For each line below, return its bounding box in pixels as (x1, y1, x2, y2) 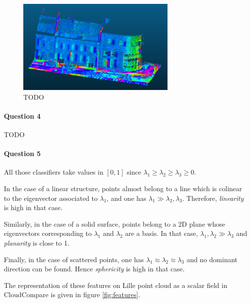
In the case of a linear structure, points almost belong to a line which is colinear (4, 183, 242, 194)
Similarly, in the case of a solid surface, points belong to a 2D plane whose (4, 218, 225, 229)
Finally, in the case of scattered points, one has (4, 254, 144, 264)
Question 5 (4, 148, 41, 159)
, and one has (106, 193, 147, 203)
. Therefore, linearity (182, 193, 244, 203)
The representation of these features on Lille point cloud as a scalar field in (4, 280, 227, 290)
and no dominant (186, 254, 238, 264)
